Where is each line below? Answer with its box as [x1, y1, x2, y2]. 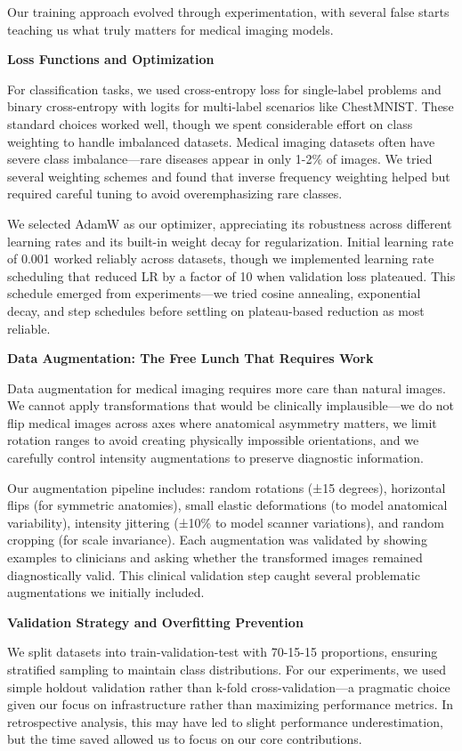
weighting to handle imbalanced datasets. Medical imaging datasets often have [7, 132, 435, 150]
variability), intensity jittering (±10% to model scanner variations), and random [7, 513, 444, 531]
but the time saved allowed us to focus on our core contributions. [7, 730, 362, 748]
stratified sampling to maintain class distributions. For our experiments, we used [7, 660, 446, 678]
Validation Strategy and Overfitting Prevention [7, 612, 304, 631]
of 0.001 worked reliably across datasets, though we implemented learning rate [7, 249, 434, 268]
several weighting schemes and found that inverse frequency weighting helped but [7, 166, 450, 185]
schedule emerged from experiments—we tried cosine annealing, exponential [7, 284, 421, 303]
